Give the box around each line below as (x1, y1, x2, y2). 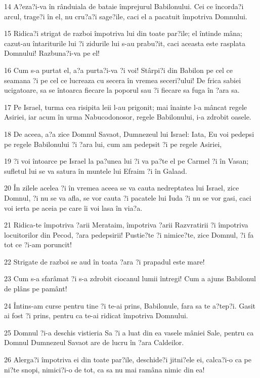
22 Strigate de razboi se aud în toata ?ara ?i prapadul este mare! (4, 256, 205, 267)
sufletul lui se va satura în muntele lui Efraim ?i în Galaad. (4, 165, 187, 176)
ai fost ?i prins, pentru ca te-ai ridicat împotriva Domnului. (4, 310, 188, 321)
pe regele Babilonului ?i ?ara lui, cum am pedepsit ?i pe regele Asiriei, (4, 138, 222, 149)
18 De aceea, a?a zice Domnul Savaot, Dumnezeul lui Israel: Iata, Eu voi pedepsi (4, 128, 254, 139)
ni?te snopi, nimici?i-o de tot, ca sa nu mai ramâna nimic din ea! (4, 364, 205, 374)
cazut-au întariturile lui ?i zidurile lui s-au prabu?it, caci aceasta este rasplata (4, 37, 245, 48)
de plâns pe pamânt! (4, 283, 67, 294)
